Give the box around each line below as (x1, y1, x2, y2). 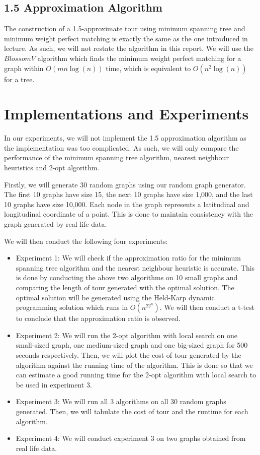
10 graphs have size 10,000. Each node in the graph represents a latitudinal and (4, 199, 249, 209)
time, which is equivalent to (106, 62, 191, 73)
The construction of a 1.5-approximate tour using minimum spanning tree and (4, 23, 245, 34)
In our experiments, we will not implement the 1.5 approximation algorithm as (4, 133, 246, 143)
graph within (4, 62, 44, 73)
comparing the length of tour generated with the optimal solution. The (16, 282, 234, 293)
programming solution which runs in (16, 302, 128, 312)
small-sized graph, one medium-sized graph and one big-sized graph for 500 (16, 340, 248, 350)
